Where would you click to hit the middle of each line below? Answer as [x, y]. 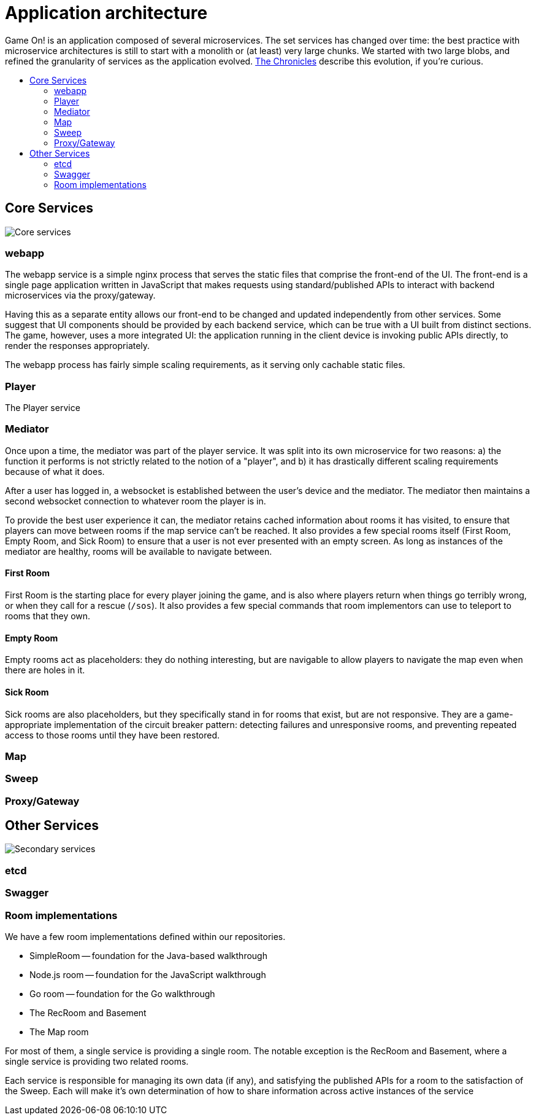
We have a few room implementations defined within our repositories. [145, 936]
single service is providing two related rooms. [97, 1061]
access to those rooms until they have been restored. [113, 735]
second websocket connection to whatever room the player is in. [136, 501]
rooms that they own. [48, 616]
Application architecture [106, 13]
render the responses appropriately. [78, 346]
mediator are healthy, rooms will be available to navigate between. [139, 551]
